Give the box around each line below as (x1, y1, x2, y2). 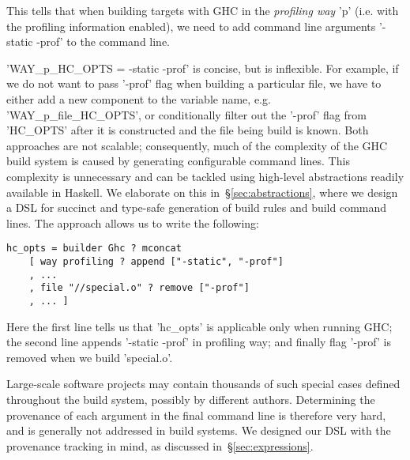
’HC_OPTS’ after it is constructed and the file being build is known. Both (6, 122, 369, 138)
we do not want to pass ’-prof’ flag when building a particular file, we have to (6, 75, 382, 92)
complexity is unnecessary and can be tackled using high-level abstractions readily (6, 168, 404, 184)
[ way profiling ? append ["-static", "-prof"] (28, 255, 284, 267)
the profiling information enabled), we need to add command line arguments (6, 17, 376, 34)
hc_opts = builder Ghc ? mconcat (6, 243, 182, 255)
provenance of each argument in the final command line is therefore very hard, (6, 406, 386, 423)
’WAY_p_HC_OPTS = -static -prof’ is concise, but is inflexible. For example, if (6, 59, 399, 76)
